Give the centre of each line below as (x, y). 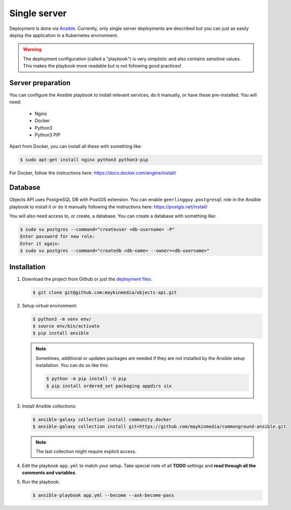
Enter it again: (40, 244)
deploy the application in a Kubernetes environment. (64, 35)
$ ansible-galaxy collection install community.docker (102, 419)
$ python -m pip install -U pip (86, 379)
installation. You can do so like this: (72, 366)
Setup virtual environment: (50, 305)
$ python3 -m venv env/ (62, 319)
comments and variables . (49, 473)
